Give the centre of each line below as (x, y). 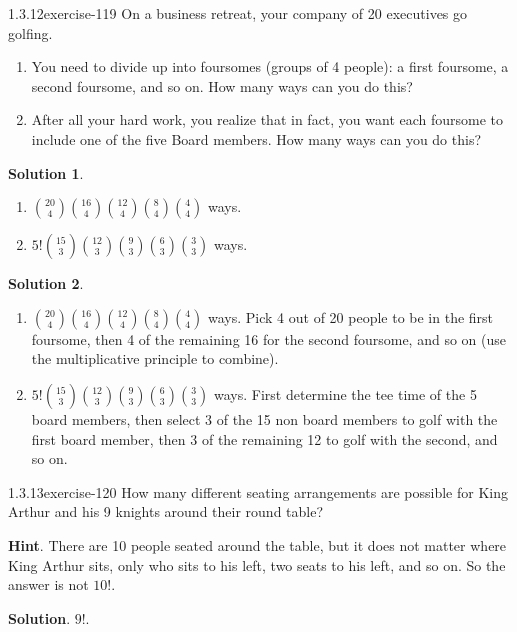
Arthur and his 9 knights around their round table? (166, 511)
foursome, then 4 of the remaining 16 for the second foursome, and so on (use (268, 338)
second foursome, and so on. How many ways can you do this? (222, 85)
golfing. (30, 32)
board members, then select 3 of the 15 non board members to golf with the (264, 418)
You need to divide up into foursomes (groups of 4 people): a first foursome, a (270, 66)
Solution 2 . (46, 283)
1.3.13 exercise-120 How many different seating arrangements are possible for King (258, 491)
